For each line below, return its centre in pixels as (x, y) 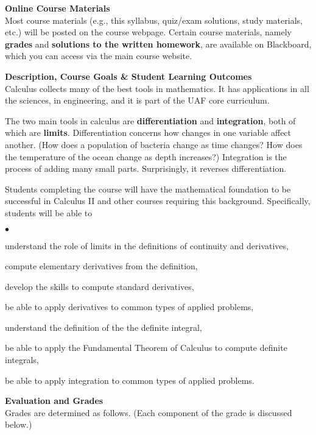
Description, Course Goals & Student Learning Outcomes (128, 76)
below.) (19, 424)
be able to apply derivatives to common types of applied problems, (129, 307)
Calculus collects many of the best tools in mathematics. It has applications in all (157, 88)
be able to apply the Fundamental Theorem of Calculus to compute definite (146, 348)
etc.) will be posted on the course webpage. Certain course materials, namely (148, 32)
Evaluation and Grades (54, 401)
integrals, (22, 360)
